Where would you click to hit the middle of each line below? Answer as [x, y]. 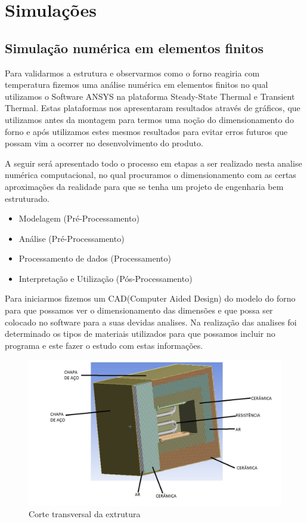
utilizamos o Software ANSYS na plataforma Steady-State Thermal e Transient [150, 96]
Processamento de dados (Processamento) [95, 258]
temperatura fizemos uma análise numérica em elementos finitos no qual [137, 85]
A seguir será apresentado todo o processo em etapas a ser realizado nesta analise [153, 163]
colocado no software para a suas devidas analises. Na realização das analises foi [151, 322]
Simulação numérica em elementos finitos [134, 47]
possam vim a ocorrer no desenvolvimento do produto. [104, 143]
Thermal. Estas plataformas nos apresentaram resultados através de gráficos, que [153, 108]
